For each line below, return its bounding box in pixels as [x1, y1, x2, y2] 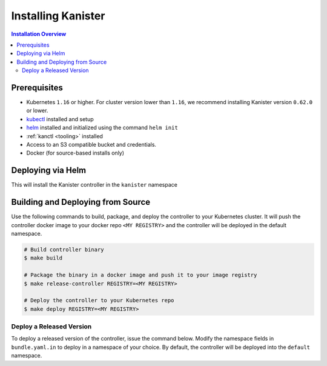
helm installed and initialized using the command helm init [26, 124, 178, 131]
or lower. [26, 107, 48, 115]
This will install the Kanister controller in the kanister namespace [11, 181, 178, 188]
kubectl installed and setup [26, 115, 94, 122]
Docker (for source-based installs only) [26, 149, 124, 157]
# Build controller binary [24, 246, 104, 253]
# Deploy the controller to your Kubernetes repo [24, 297, 174, 304]
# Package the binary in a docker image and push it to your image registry [24, 271, 257, 279]
